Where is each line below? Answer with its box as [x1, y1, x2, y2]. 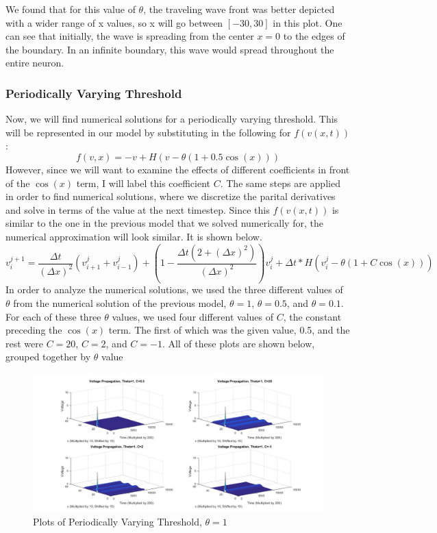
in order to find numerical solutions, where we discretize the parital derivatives [5, 189, 336, 203]
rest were [5, 336, 43, 350]
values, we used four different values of [112, 309, 274, 323]
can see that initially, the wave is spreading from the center [5, 29, 254, 43]
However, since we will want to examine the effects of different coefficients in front [5, 162, 350, 176]
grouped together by [5, 349, 91, 364]
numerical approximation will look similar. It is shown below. [5, 229, 262, 243]
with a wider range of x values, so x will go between [5, 15, 223, 29]
